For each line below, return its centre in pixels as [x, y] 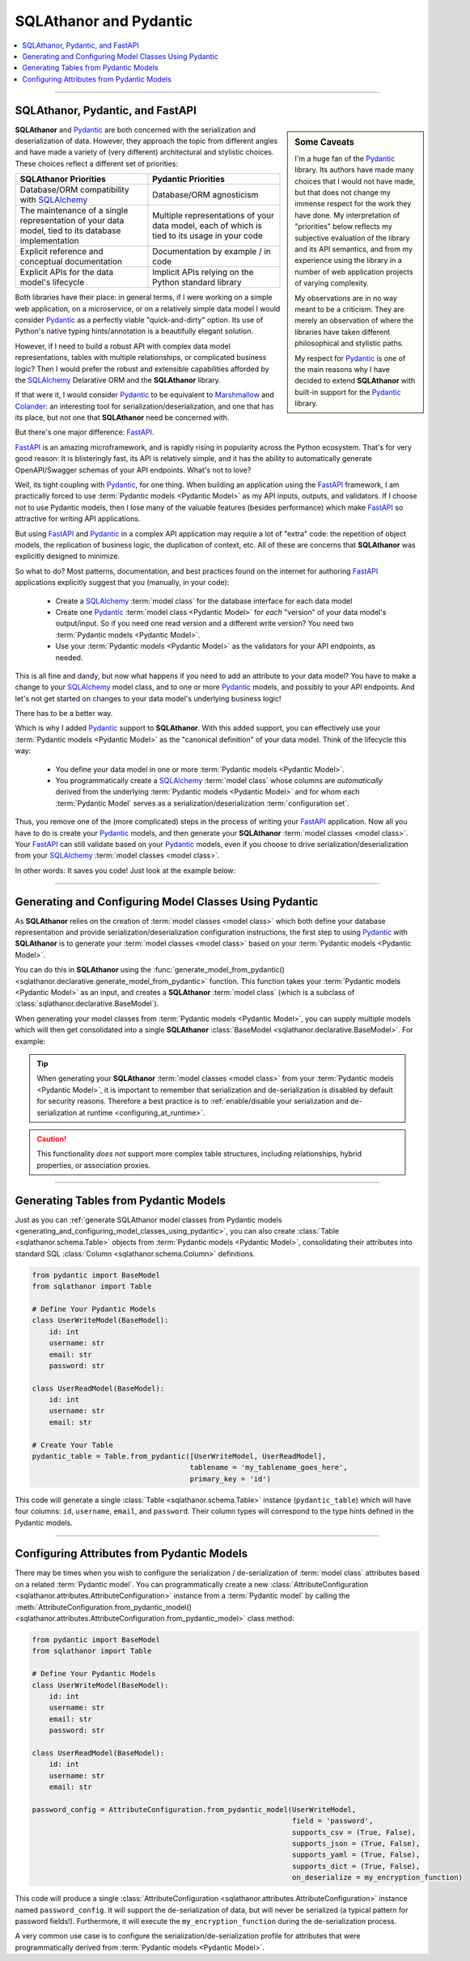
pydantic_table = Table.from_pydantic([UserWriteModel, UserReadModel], [179, 1457]
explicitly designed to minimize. [68, 556]
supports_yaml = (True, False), [356, 1855]
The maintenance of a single [74, 210]
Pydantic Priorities [189, 180]
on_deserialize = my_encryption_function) [377, 1878]
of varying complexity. [332, 283]
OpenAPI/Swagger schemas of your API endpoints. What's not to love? [133, 470]
